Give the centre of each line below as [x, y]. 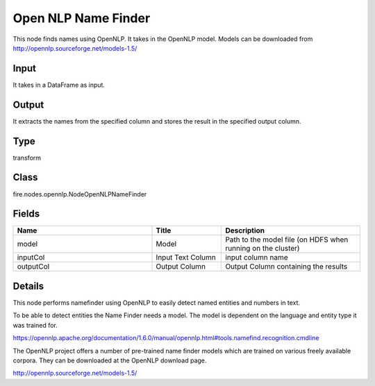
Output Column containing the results [286, 267]
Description [245, 230]
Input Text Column [186, 258]
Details [28, 286]
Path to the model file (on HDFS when [287, 240]
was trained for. [35, 325]
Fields [26, 214]
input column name [257, 258]
